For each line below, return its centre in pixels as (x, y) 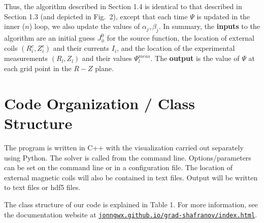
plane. (104, 68)
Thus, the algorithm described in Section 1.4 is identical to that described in (123, 6)
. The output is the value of (195, 58)
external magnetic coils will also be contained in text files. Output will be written (131, 177)
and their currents (81, 48)
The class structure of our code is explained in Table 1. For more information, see (131, 204)
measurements (26, 58)
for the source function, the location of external (180, 37)
